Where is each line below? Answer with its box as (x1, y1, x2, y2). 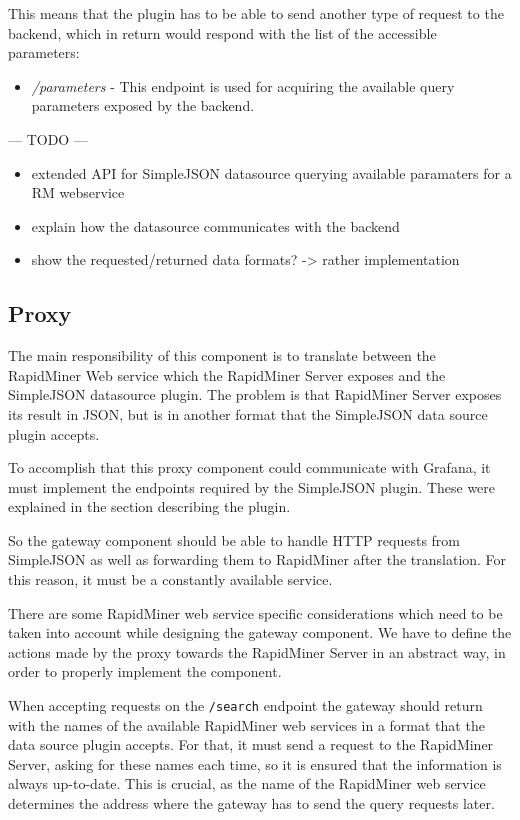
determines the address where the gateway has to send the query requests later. (8, 793, 495, 814)
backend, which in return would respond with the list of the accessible (8, 22, 437, 43)
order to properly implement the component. (8, 661, 282, 682)
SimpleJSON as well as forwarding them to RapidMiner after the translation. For (8, 549, 507, 570)
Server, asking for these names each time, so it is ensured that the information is (8, 753, 502, 774)
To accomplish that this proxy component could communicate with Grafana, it (8, 457, 491, 478)
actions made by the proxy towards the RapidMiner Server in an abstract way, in (8, 641, 506, 662)
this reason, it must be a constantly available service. (8, 569, 333, 590)
